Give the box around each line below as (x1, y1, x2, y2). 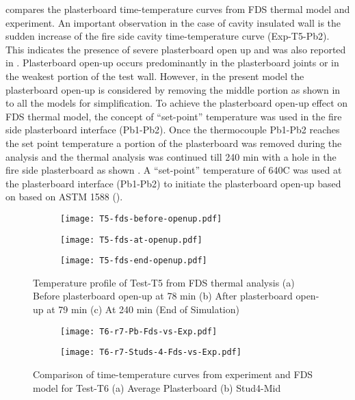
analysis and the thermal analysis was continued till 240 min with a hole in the (5, 149, 337, 163)
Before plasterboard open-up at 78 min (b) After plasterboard (33, 289, 293, 303)
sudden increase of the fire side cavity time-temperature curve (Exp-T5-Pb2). (5, 29, 330, 43)
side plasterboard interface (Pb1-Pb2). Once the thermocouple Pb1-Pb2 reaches (5, 122, 340, 137)
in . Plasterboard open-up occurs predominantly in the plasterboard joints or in (5, 55, 339, 70)
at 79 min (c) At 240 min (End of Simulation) (47, 302, 239, 317)
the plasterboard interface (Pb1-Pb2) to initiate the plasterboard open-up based (5, 176, 341, 190)
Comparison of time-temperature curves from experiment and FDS (33, 366, 313, 381)
